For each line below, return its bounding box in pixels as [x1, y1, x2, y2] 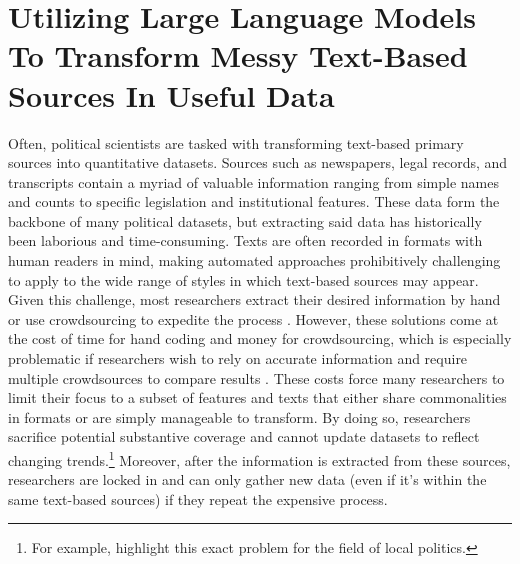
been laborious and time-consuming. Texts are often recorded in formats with [8, 230, 483, 251]
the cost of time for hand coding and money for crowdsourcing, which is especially [8, 328, 512, 349]
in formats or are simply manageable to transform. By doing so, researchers [8, 406, 471, 427]
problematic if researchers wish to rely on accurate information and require [8, 348, 468, 369]
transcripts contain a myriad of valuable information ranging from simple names [8, 171, 499, 192]
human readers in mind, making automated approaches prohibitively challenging [8, 250, 501, 271]
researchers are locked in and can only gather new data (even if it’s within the [8, 469, 487, 490]
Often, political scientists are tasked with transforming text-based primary [8, 132, 464, 153]
